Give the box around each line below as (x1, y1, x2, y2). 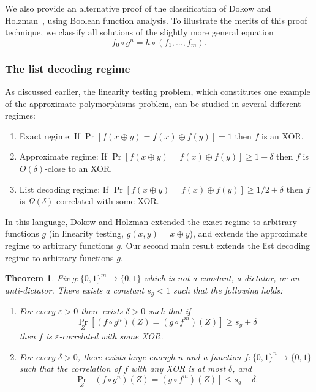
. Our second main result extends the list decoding (120, 239, 310, 251)
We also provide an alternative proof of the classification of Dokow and (5, 2, 271, 14)
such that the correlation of (19, 362, 121, 375)
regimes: (5, 109, 36, 122)
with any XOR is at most (131, 362, 226, 375)
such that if (148, 305, 191, 317)
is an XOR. (261, 129, 304, 142)
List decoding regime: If (19, 182, 109, 195)
